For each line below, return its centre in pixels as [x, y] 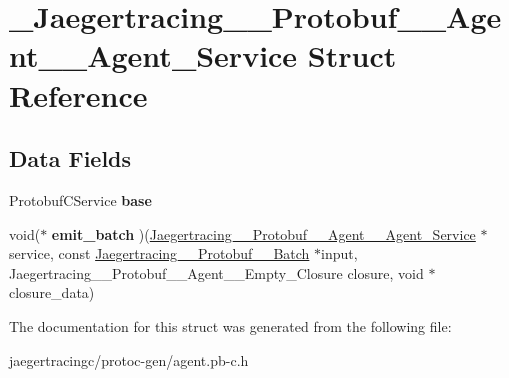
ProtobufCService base [80, 199]
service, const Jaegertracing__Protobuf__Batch [159, 253]
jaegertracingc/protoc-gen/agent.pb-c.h [129, 359]
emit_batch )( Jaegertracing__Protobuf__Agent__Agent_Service [263, 233]
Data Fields [70, 158]
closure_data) [52, 292]
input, [339, 253]
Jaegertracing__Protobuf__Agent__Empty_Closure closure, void [216, 272]
